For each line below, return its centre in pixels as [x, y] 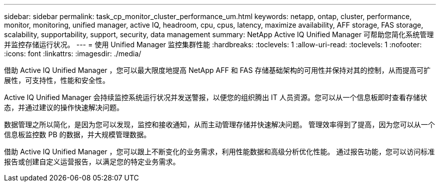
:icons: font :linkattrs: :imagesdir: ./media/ [73, 54]
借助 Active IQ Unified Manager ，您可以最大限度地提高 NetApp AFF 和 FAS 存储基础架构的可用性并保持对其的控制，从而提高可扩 [217, 70]
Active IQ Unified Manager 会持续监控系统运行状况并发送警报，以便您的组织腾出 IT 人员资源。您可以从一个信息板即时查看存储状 [216, 97]
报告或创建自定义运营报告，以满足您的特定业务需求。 [92, 162]
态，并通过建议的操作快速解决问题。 [64, 107]
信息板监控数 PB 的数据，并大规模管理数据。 [77, 134]
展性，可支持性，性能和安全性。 [57, 80]
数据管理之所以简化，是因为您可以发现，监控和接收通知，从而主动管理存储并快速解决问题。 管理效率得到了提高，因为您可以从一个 [219, 124]
